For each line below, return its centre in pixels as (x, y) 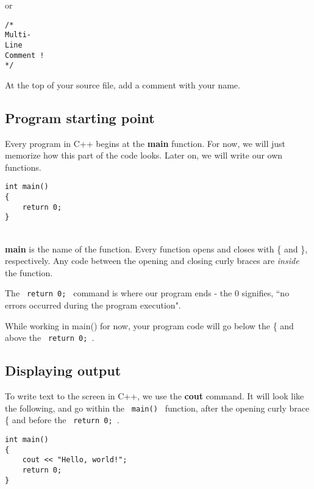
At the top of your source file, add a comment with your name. (123, 84)
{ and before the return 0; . (62, 420)
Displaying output (63, 370)
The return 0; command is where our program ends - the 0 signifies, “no (147, 293)
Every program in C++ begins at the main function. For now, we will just (145, 143)
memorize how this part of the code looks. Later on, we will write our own (144, 155)
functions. (23, 167)
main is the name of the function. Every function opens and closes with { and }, (156, 248)
